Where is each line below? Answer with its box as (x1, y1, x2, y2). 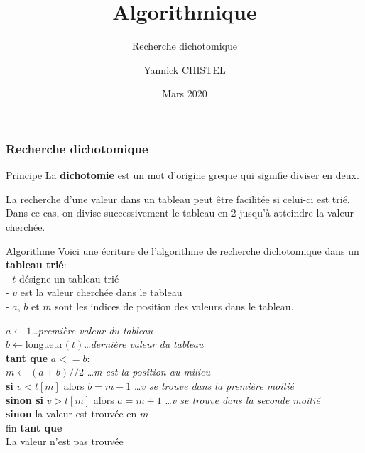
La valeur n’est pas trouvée (6, 434, 124, 449)
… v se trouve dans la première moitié (134, 378, 294, 393)
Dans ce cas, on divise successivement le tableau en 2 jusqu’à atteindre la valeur (6, 205, 354, 220)
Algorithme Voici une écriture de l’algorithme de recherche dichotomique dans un (6, 243, 359, 258)
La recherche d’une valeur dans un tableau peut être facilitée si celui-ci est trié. (6, 191, 350, 206)
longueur (25, 340, 63, 351)
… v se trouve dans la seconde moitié (165, 392, 320, 407)
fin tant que (6, 420, 62, 435)
